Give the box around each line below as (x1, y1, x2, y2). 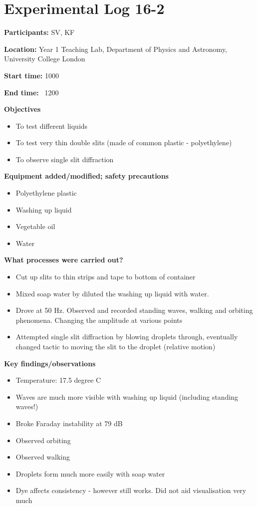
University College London (4, 53, 85, 64)
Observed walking (15, 452, 70, 462)
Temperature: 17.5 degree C (15, 375, 101, 385)
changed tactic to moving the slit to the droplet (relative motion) (15, 341, 216, 351)
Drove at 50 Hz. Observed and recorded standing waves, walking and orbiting (15, 305, 253, 315)
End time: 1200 (4, 87, 59, 97)
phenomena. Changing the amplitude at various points (15, 314, 183, 325)
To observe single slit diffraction (15, 154, 114, 164)
